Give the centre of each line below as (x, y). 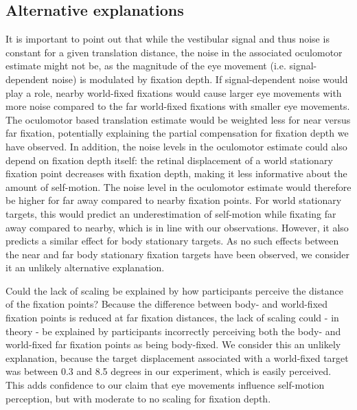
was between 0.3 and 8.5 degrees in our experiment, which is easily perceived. (169, 371)
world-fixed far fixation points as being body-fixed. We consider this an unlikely (173, 344)
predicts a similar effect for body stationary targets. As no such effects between (172, 241)
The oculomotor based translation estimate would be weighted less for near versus (178, 119)
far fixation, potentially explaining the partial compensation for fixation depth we (177, 133)
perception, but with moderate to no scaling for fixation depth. (138, 398)
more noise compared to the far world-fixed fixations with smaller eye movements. (178, 106)
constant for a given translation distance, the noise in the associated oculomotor (174, 52)
